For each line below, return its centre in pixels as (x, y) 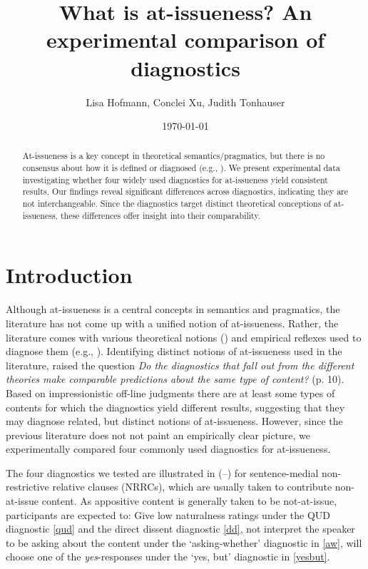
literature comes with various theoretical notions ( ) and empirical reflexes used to (184, 337)
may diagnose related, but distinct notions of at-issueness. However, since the (174, 421)
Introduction (69, 275)
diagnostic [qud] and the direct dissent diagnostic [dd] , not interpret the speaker (180, 529)
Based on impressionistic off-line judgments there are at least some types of (170, 393)
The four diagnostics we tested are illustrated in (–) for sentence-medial (162, 472)
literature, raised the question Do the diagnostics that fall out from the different (180, 365)
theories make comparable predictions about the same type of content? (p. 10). (175, 379)
